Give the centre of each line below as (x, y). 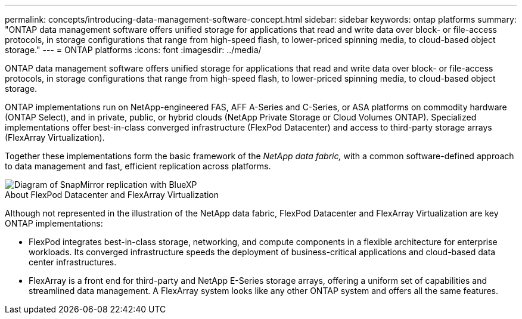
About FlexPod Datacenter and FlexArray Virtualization (112, 195)
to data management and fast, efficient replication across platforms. (138, 166)
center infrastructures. (73, 262)
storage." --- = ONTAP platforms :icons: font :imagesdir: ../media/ (133, 50)
